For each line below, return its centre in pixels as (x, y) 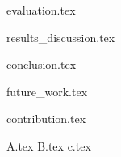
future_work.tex (47, 91)
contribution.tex (46, 119)
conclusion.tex (42, 64)
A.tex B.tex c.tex (49, 145)
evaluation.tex (41, 10)
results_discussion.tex (61, 37)
